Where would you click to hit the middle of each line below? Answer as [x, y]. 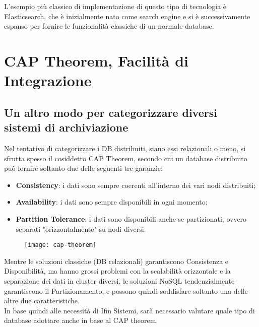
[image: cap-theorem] [60, 245]
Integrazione [48, 80]
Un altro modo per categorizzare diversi [111, 112]
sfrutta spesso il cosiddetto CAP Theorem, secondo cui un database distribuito [126, 158]
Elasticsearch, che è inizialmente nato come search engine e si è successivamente [127, 16]
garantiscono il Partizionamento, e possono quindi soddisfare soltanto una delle [126, 290]
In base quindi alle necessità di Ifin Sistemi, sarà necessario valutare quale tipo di [129, 310]
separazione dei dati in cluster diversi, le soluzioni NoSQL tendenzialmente [119, 280]
